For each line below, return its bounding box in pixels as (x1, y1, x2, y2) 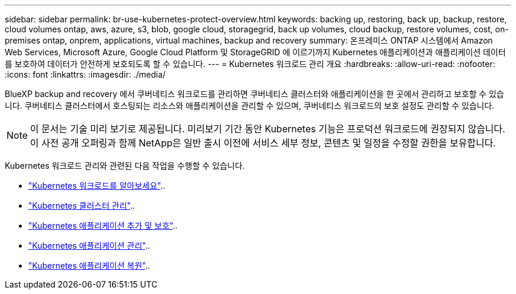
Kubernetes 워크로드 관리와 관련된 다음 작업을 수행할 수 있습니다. (5, 161, 245, 171)
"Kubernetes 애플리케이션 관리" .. (28, 240, 150, 250)
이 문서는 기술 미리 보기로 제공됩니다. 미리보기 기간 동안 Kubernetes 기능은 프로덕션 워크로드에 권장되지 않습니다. (30, 123, 505, 135)
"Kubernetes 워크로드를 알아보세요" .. (28, 181, 166, 191)
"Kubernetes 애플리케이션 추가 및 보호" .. (28, 220, 178, 230)
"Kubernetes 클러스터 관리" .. (28, 201, 135, 211)
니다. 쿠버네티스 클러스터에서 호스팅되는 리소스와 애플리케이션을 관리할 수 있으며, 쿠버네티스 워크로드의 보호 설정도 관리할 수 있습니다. (5, 101, 495, 111)
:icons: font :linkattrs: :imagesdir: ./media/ (5, 69, 166, 79)
